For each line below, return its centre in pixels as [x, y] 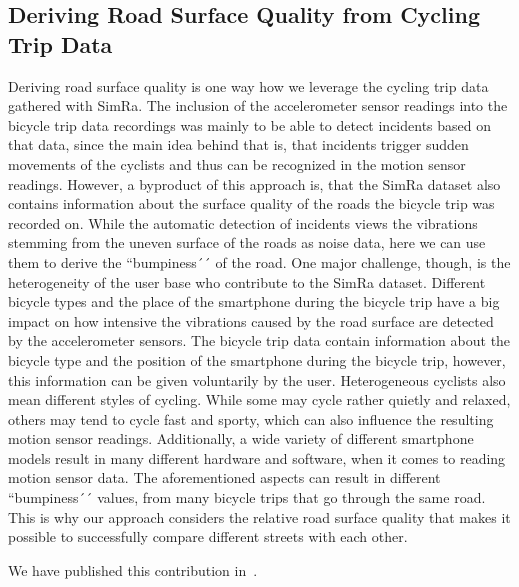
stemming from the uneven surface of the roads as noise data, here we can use [247, 242]
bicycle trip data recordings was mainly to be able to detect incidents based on [250, 124]
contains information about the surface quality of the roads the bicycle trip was [251, 203]
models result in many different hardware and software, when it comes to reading [257, 457]
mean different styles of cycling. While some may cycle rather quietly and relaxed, [259, 399]
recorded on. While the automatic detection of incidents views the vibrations [243, 222]
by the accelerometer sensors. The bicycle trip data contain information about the [259, 340]
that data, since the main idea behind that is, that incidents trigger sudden [238, 144]
